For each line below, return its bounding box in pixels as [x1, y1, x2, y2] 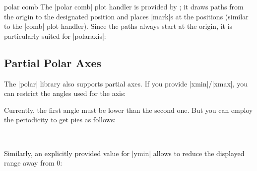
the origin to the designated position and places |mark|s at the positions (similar [4, 11, 249, 21]
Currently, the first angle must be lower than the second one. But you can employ [4, 104, 253, 115]
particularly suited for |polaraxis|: [4, 30, 106, 41]
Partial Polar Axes [4, 55, 102, 70]
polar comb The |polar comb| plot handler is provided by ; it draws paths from [4, 1, 244, 11]
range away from [4, 158, 55, 168]
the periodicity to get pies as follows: [4, 114, 116, 125]
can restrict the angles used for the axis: [4, 88, 126, 98]
